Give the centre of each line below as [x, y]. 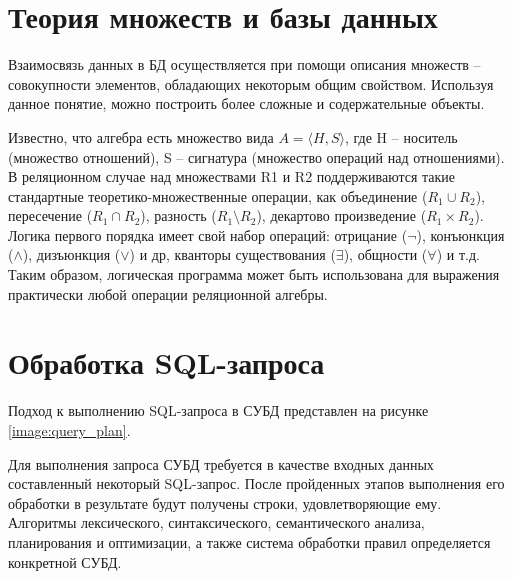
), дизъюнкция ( [71, 254]
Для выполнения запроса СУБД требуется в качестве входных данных [221, 463]
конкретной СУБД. [65, 561]
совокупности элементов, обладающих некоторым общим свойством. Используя [251, 83]
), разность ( [178, 215]
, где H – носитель [401, 136]
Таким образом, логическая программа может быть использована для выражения [254, 274]
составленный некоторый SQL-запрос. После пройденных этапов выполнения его [256, 483]
